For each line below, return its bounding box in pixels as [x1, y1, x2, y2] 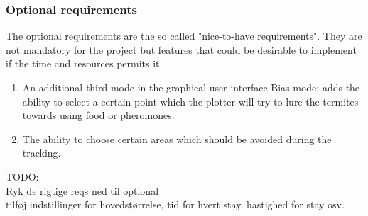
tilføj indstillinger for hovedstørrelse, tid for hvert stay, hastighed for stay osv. [6, 197, 345, 212]
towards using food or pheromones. [22, 108, 175, 123]
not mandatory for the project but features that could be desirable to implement [6, 42, 357, 57]
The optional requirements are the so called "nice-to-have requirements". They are [6, 28, 362, 43]
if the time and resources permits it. [6, 56, 163, 71]
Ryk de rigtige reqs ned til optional [6, 183, 159, 198]
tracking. [22, 145, 61, 160]
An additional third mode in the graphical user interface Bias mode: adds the [22, 80, 360, 94]
